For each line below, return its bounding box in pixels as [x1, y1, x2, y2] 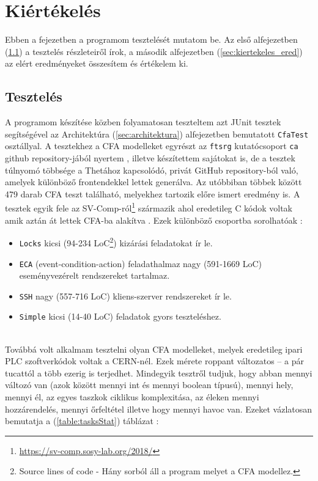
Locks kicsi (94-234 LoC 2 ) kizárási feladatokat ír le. [19, 235, 213, 249]
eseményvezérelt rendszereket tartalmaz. [19, 269, 170, 282]
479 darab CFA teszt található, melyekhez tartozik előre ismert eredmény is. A [5, 187, 300, 200]
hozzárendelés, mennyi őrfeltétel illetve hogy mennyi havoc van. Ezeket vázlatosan [5, 402, 312, 415]
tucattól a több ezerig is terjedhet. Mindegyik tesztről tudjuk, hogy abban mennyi [5, 366, 312, 379]
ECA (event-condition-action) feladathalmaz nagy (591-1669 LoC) [19, 257, 262, 270]
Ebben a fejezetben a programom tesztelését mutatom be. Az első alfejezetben [5, 33, 298, 46]
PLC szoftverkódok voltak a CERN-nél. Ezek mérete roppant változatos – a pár [5, 354, 304, 367]
